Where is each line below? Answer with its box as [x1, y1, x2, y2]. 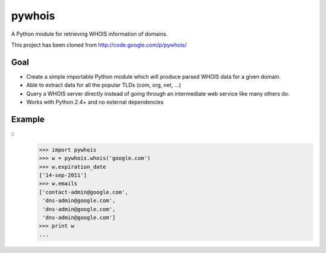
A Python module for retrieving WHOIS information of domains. [11, 30, 168, 38]
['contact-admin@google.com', [39, 188, 129, 195]
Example [11, 114, 45, 124]
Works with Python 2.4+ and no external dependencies [26, 99, 164, 106]
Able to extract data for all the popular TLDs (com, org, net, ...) [26, 82, 181, 89]
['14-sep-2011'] [39, 172, 88, 179]
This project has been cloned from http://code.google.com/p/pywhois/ [11, 41, 187, 48]
